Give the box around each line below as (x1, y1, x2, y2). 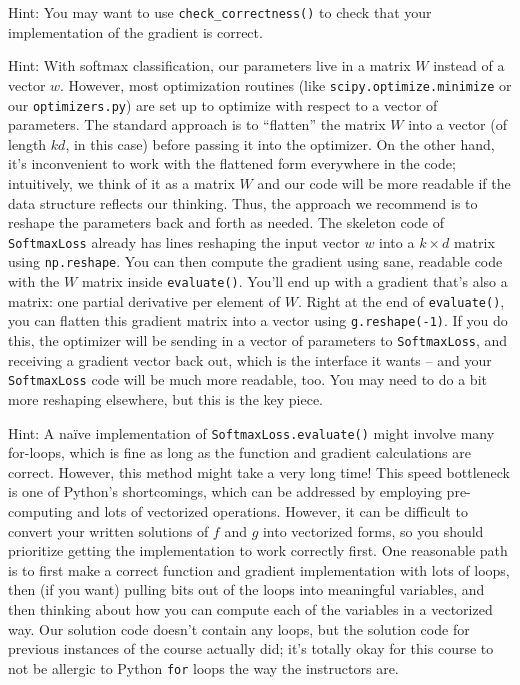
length (8, 133, 47, 154)
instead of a (433, 55, 505, 76)
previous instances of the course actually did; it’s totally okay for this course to (8, 638, 494, 659)
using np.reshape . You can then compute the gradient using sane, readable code (8, 251, 503, 272)
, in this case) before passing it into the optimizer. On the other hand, (65, 133, 495, 154)
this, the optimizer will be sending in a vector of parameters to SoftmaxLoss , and (8, 330, 508, 350)
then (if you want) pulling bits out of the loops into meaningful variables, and (8, 579, 485, 600)
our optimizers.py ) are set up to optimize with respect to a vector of (8, 94, 438, 115)
